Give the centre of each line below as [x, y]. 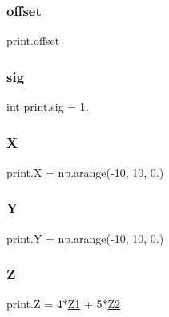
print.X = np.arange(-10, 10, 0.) [85, 172]
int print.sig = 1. [48, 107]
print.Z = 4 [34, 304]
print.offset [33, 41]
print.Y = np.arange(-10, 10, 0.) [85, 238]
